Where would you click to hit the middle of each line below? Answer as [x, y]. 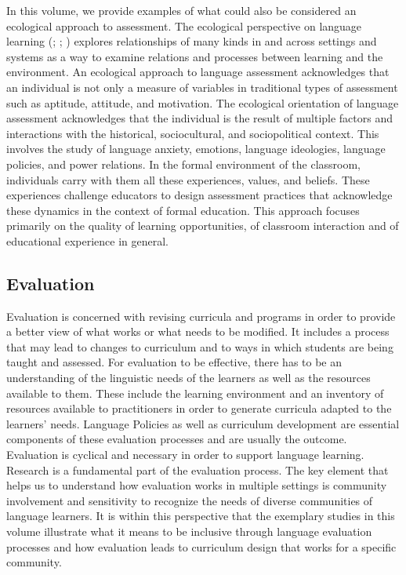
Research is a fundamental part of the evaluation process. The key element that [198, 469]
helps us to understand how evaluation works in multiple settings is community [197, 485]
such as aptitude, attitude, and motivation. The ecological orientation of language [203, 102]
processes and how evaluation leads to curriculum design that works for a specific [201, 546]
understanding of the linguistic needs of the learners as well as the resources [188, 378]
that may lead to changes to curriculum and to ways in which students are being [200, 346]
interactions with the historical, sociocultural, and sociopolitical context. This [193, 133]
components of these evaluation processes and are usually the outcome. [177, 439]
